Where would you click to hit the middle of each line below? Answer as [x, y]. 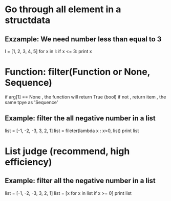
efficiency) [28, 162]
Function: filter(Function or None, [78, 72]
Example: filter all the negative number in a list [80, 181]
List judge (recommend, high [67, 151]
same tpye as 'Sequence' [31, 102]
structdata [28, 20]
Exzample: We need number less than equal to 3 [83, 39]
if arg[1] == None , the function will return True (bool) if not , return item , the [85, 97]
